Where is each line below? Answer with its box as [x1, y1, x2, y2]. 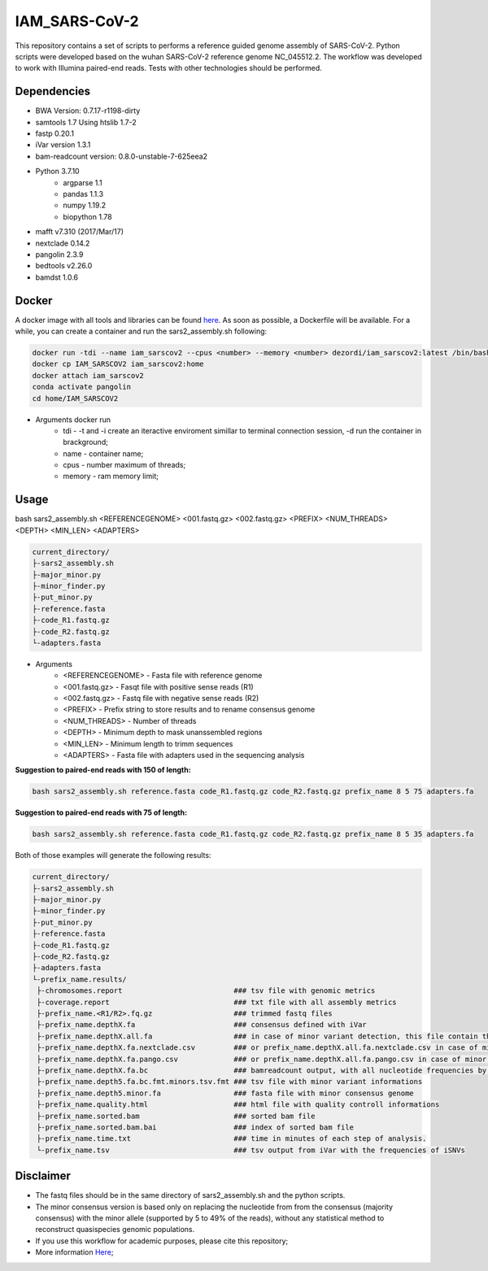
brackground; [63, 437, 109, 447]
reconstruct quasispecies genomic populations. [35, 1225, 195, 1234]
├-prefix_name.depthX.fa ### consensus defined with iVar [37, 1021, 368, 1029]
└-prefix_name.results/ [32, 974, 128, 984]
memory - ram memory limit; [63, 472, 159, 481]
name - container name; [63, 448, 144, 459]
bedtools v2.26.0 [35, 261, 93, 271]
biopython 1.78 [63, 211, 113, 221]
